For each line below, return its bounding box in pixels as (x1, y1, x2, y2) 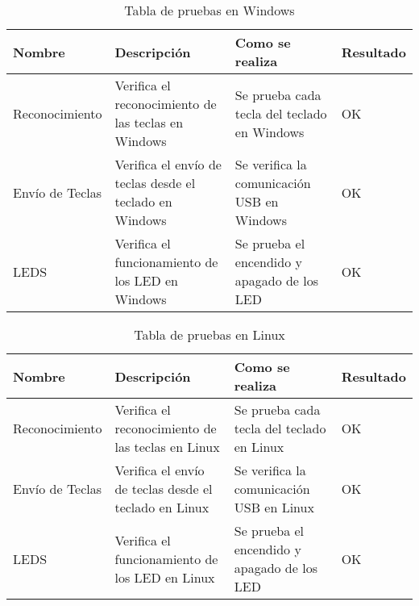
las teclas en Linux (114, 437, 220, 456)
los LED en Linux (114, 567, 215, 587)
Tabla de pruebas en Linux (134, 325, 285, 344)
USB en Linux (234, 498, 314, 516)
